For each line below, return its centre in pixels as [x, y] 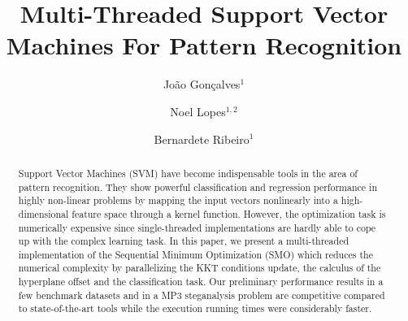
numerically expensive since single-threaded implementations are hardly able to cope [197, 227]
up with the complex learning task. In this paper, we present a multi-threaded [184, 241]
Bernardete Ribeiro [202, 139]
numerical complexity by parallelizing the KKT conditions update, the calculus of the [200, 268]
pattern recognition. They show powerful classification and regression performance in [197, 187]
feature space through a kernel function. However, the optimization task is [229, 213]
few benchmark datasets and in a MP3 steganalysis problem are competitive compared [202, 295]
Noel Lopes [198, 111]
